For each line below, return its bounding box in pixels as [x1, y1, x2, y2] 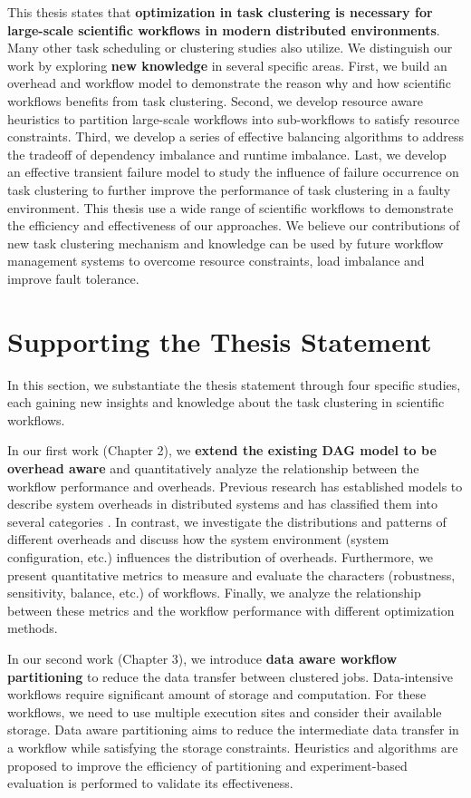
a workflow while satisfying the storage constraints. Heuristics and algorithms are [7, 737, 458, 756]
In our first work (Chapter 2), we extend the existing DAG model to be [7, 441, 437, 460]
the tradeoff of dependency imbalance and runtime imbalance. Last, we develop [7, 144, 447, 163]
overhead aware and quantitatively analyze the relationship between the [7, 459, 419, 477]
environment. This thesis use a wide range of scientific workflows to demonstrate [7, 198, 454, 217]
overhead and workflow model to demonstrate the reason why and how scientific [7, 73, 451, 92]
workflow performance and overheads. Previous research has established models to [7, 476, 463, 495]
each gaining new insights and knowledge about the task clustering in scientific [7, 393, 445, 412]
